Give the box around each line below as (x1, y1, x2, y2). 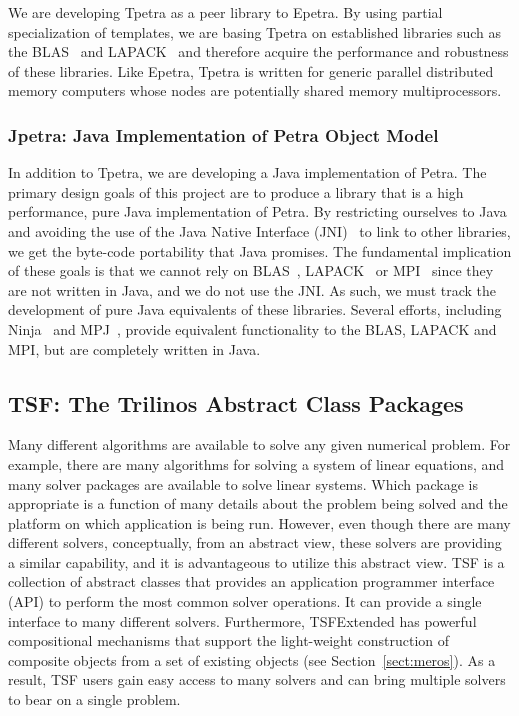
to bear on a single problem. (8, 689, 181, 710)
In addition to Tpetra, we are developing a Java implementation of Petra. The (8, 162, 487, 183)
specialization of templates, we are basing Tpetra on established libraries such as (8, 21, 502, 42)
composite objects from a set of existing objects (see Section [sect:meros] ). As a (8, 649, 496, 670)
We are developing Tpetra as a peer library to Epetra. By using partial (8, 2, 443, 22)
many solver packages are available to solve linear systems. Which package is (8, 473, 478, 494)
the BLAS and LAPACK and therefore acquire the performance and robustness (8, 41, 509, 62)
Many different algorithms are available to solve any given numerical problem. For (8, 434, 511, 455)
